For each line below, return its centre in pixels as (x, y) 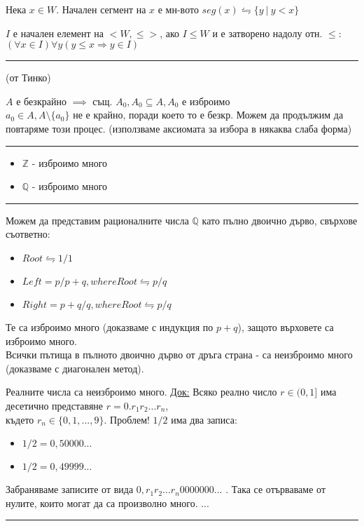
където (20, 419)
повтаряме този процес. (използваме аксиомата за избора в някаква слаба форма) (179, 128)
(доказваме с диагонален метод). (75, 368)
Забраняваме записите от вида (70, 489)
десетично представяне (55, 405)
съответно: (28, 234)
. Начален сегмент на (101, 9)
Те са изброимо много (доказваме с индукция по (110, 326)
